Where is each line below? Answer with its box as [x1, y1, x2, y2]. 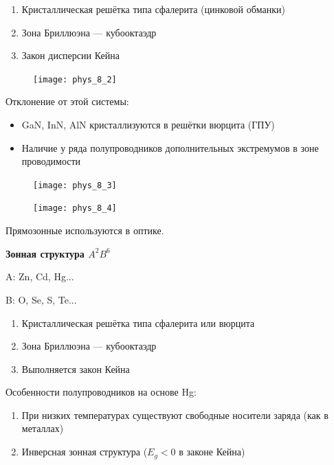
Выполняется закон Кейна [21, 361, 130, 376]
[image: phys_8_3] [33, 180, 117, 190]
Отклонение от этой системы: [5, 94, 129, 109]
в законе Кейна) [179, 444, 245, 459]
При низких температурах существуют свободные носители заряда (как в [21, 407, 329, 422]
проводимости [21, 154, 81, 168]
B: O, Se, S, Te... [5, 292, 77, 306]
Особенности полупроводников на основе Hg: [5, 385, 197, 399]
